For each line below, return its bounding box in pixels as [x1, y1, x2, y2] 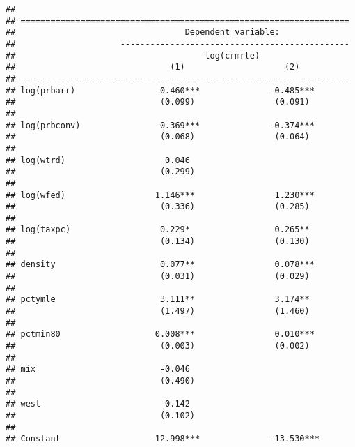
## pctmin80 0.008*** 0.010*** [6, 329, 315, 340]
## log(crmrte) [6, 50, 260, 61]
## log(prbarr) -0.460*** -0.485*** [6, 85, 315, 96]
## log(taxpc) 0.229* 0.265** [6, 225, 310, 235]
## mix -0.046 [6, 364, 190, 374]
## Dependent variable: [6, 27, 280, 38]
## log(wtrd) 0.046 [6, 155, 190, 165]
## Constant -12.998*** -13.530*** [6, 434, 320, 444]
